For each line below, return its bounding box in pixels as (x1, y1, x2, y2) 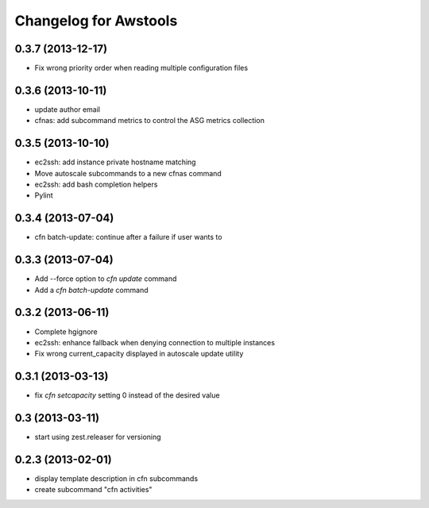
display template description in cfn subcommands (34, 474, 199, 483)
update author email (34, 104, 101, 114)
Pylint (34, 190, 53, 200)
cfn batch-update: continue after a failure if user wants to (34, 233, 222, 242)
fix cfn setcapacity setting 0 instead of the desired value (34, 391, 220, 400)
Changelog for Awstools (14, 12, 178, 29)
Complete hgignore (34, 326, 99, 337)
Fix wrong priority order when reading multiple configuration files (34, 63, 249, 73)
